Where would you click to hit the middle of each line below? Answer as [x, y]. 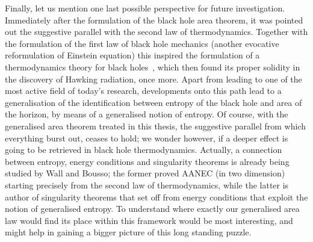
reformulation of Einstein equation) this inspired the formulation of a [132, 55]
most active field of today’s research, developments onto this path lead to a [143, 91]
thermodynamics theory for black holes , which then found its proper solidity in [153, 67]
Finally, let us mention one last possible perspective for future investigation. [145, 8]
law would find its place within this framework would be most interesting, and [149, 220]
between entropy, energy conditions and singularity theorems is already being [147, 161]
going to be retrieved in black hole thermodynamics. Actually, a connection [144, 150]
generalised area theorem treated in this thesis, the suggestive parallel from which [155, 126]
